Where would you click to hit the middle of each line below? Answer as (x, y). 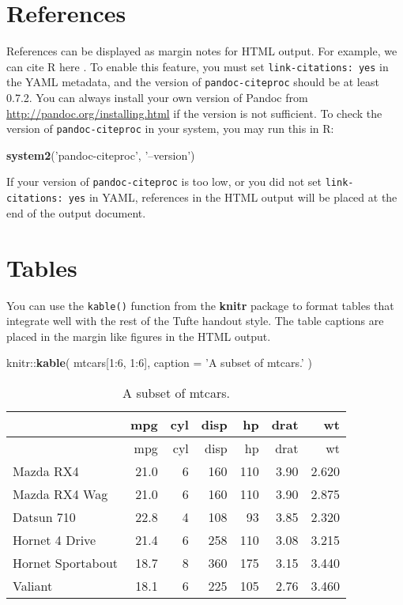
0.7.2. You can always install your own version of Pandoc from (157, 98)
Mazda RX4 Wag (60, 493)
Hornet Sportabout (66, 562)
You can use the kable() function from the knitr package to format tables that (200, 305)
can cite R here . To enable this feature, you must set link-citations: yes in (198, 66)
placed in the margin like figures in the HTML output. (139, 336)
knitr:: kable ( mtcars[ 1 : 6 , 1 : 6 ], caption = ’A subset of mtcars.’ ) (159, 363)
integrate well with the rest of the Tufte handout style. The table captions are (195, 321)
